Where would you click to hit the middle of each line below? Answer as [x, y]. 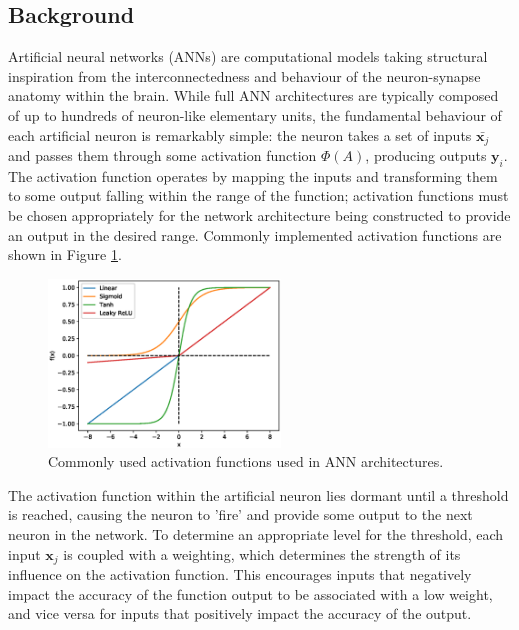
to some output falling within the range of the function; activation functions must [258, 195]
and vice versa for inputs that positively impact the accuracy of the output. [240, 613]
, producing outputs [426, 155]
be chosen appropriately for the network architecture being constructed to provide [259, 215]
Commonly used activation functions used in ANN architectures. [246, 461]
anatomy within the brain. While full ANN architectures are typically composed [253, 95]
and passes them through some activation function [162, 155]
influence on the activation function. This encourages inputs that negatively [240, 573]
